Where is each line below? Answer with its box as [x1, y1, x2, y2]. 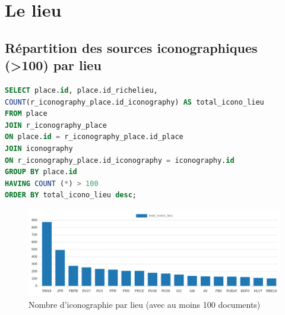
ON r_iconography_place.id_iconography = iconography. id [5, 156, 235, 165]
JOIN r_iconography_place [5, 121, 107, 130]
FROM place [5, 109, 47, 118]
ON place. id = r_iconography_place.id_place [5, 133, 183, 141]
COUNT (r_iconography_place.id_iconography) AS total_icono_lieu [5, 97, 264, 106]
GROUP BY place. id [5, 168, 77, 177]
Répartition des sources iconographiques [5, 38, 258, 56]
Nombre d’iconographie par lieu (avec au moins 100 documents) [28, 298, 261, 311]
